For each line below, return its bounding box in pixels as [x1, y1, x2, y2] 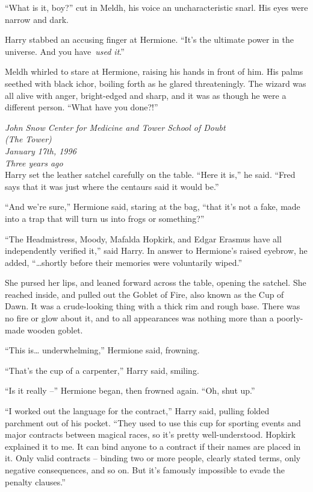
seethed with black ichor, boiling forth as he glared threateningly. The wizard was [5, 77, 306, 89]
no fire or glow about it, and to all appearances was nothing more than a [5, 312, 274, 324]
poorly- [276, 312, 303, 324]
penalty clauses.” [5, 475, 66, 488]
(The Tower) [5, 133, 52, 145]
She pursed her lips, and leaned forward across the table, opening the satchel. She [5, 276, 306, 289]
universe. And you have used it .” [5, 45, 125, 57]
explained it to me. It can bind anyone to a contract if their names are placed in [5, 440, 301, 452]
